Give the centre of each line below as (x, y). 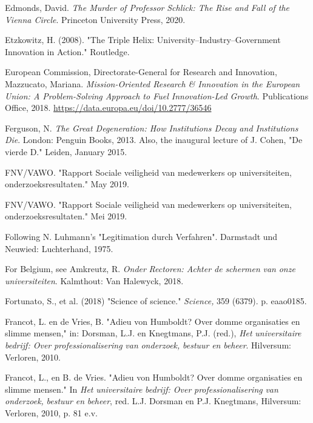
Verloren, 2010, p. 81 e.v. (51, 413)
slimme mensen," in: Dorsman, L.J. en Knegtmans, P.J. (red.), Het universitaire (153, 333)
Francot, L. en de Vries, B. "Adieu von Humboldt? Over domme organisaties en (153, 321)
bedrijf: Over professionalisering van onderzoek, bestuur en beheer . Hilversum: (148, 345)
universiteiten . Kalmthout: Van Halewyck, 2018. (94, 280)
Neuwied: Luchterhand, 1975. (59, 248)
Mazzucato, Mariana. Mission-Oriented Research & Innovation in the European (153, 83)
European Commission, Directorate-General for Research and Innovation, (141, 72)
